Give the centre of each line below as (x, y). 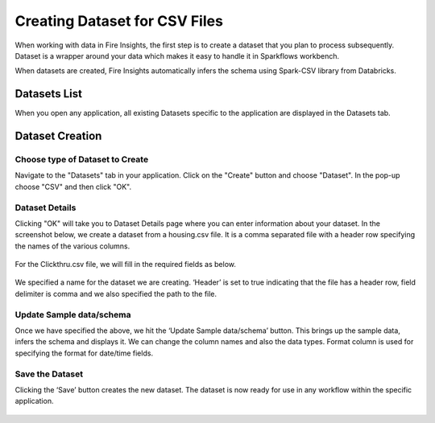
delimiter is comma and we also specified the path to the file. (116, 294)
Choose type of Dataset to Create (82, 159)
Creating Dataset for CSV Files (119, 21)
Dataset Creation (58, 136)
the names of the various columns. (72, 246)
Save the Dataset (49, 374)
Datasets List (48, 94)
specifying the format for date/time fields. (84, 353)
